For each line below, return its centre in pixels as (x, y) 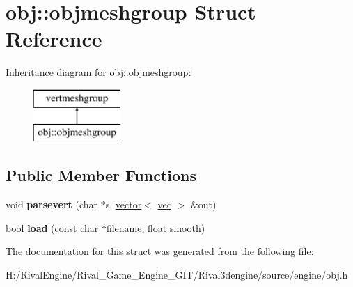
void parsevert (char (52, 204)
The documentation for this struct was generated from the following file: (160, 251)
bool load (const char (52, 227)
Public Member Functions (101, 175)
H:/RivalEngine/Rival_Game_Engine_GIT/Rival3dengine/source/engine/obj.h (177, 275)
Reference (54, 39)
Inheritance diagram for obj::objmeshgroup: (99, 72)
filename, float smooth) (156, 227)
